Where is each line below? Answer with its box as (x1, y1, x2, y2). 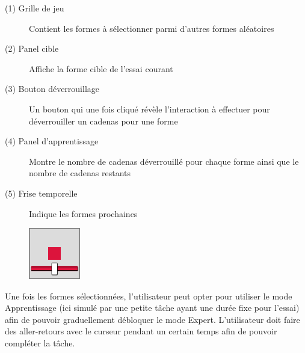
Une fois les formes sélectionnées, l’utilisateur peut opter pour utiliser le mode (5, 289, 292, 302)
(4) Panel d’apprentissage (5, 135, 99, 147)
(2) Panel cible (5, 42, 59, 55)
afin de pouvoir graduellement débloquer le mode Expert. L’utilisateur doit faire (5, 313, 300, 325)
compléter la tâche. (5, 336, 75, 349)
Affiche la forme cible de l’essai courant (29, 62, 173, 75)
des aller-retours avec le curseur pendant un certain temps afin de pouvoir (5, 325, 277, 337)
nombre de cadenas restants (29, 167, 131, 179)
